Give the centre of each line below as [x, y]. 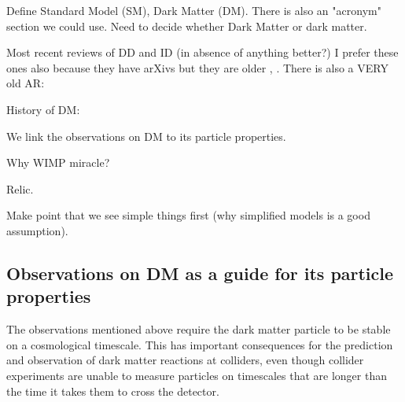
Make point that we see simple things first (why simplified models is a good [188, 215]
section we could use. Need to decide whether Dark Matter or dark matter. [187, 26]
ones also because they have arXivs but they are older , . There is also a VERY [197, 67]
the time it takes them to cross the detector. [113, 391]
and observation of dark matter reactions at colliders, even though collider [185, 360]
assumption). [37, 230]
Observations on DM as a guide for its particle [200, 273]
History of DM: [43, 109]
